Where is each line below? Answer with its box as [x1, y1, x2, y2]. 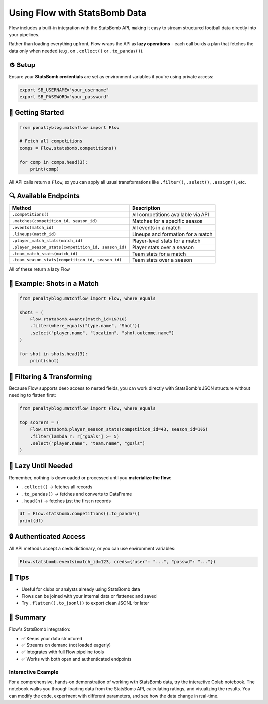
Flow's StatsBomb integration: [9, 626, 71, 632]
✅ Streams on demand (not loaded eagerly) [21, 642, 111, 648]
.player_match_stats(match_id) [12, 238, 83, 243]
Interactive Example [9, 668, 59, 675]
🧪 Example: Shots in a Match [9, 279, 99, 288]
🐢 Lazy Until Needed [9, 461, 73, 470]
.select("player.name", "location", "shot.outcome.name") [30, 330, 174, 336]
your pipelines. [9, 31, 40, 37]
